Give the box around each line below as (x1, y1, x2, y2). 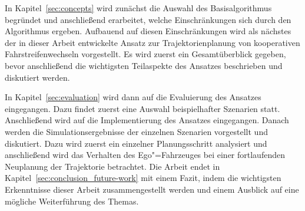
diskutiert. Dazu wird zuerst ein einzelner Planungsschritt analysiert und (5, 137, 267, 149)
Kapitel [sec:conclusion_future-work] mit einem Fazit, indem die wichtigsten (5, 172, 281, 184)
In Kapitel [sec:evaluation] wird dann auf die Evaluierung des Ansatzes (5, 91, 261, 103)
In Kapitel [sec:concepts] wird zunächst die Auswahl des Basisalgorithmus (5, 2, 272, 14)
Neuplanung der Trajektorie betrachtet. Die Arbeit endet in (5, 160, 220, 172)
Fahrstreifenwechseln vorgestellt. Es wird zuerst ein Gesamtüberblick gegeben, (5, 48, 286, 60)
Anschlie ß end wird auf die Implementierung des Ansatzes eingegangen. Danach (5, 114, 289, 126)
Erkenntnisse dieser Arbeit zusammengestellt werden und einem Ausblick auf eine (5, 183, 299, 195)
